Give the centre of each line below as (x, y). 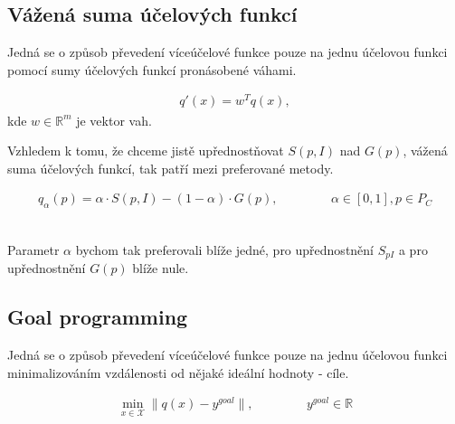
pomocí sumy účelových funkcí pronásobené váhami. (152, 69)
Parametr (33, 249)
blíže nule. (161, 268)
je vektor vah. (114, 120)
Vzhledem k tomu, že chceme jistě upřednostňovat (146, 151)
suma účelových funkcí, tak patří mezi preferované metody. (171, 168)
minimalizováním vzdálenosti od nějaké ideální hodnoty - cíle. (178, 372)
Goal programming (98, 317)
